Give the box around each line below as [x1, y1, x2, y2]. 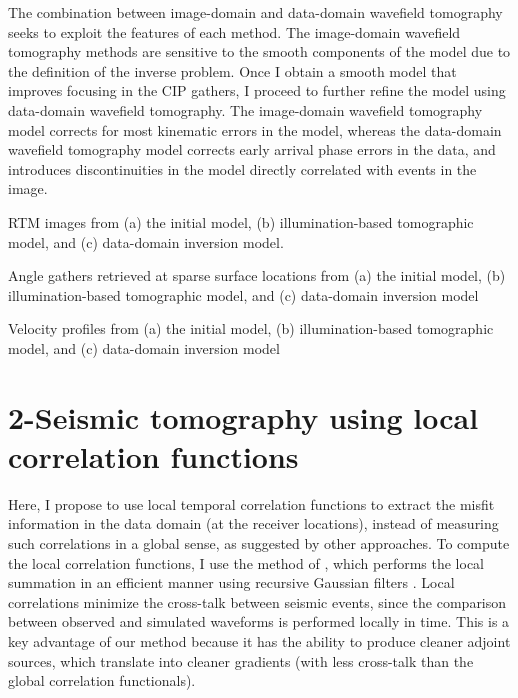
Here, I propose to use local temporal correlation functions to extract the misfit [8, 493, 495, 514]
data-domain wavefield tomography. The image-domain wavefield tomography [8, 99, 483, 120]
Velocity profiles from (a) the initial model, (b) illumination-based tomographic [8, 318, 494, 339]
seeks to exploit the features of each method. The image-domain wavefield [8, 21, 461, 42]
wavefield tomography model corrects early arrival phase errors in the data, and [8, 139, 496, 160]
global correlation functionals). [8, 670, 196, 691]
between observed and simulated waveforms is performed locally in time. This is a [8, 611, 510, 632]
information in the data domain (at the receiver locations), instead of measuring [8, 513, 499, 534]
